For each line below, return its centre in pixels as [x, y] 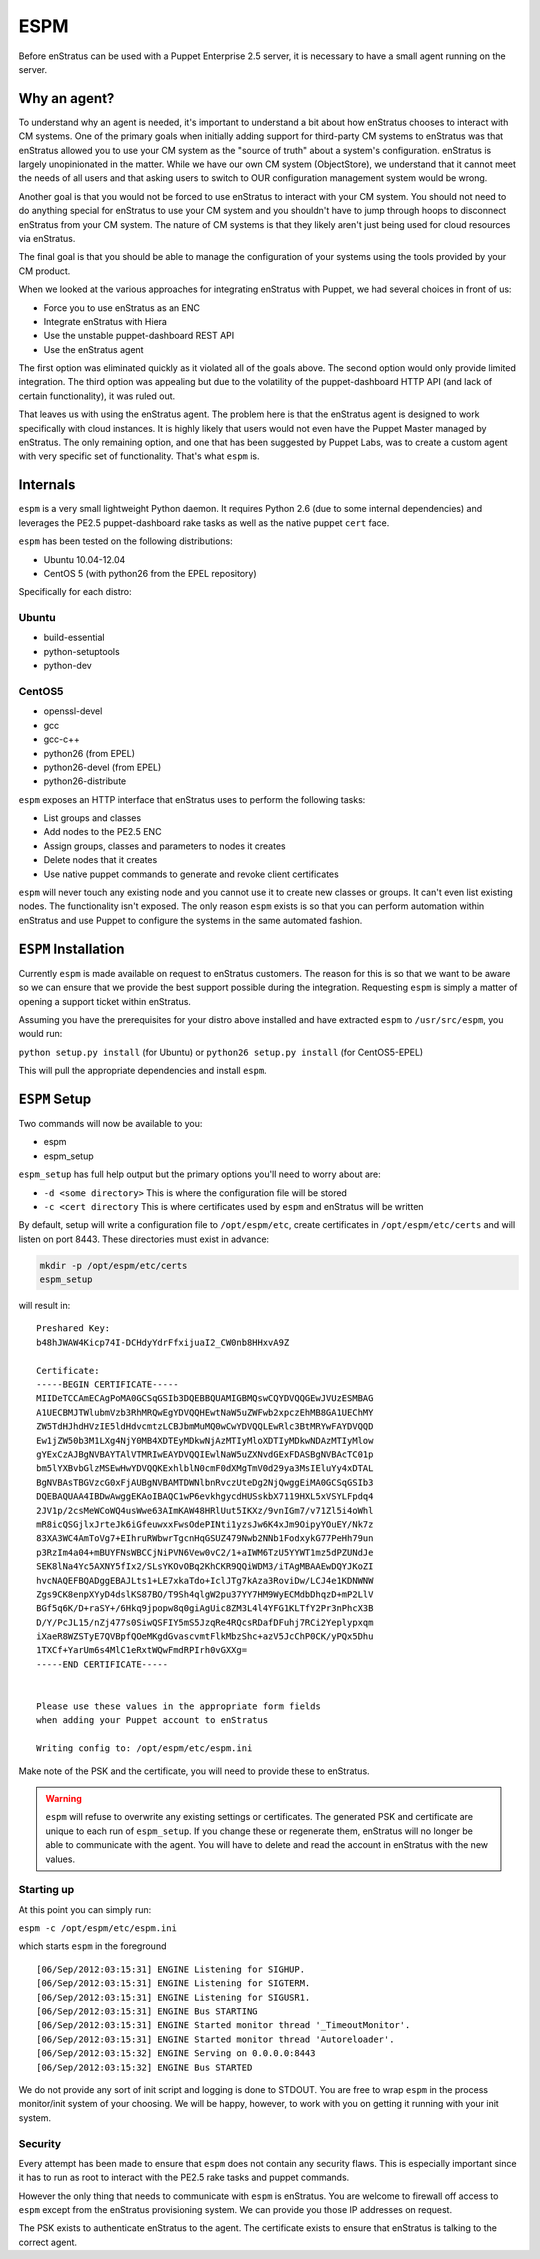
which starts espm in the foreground [92, 1946]
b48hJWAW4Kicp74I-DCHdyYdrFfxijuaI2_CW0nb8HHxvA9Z [163, 1342]
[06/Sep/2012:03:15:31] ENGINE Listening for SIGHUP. [170, 1969]
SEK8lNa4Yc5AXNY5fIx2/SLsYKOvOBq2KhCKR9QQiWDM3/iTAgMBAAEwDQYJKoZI [205, 1566]
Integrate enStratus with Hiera [105, 321]
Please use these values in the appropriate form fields [179, 1706]
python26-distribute [85, 781]
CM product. [44, 271]
